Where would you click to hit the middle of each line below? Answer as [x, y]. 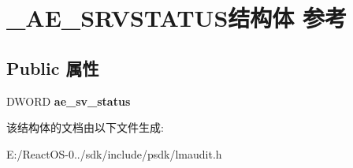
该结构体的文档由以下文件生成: [85, 127]
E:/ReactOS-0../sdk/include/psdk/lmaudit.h [114, 153]
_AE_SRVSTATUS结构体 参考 [177, 18]
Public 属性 [53, 67]
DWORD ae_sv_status [69, 101]
